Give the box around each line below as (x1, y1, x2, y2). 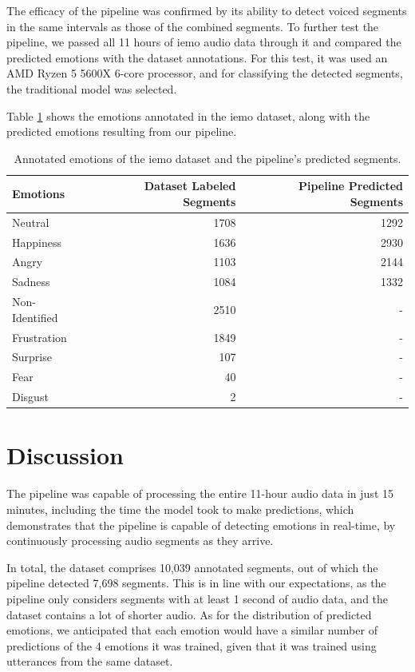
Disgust (12, 388, 49, 405)
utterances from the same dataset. (6, 653, 173, 670)
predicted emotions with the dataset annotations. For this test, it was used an (6, 49, 388, 66)
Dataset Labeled (144, 177, 236, 194)
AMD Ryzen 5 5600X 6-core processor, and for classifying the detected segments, (6, 65, 403, 82)
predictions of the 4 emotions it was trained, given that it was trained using (6, 637, 377, 654)
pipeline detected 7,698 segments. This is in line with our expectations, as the (6, 575, 386, 591)
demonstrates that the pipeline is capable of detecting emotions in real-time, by (6, 516, 396, 533)
